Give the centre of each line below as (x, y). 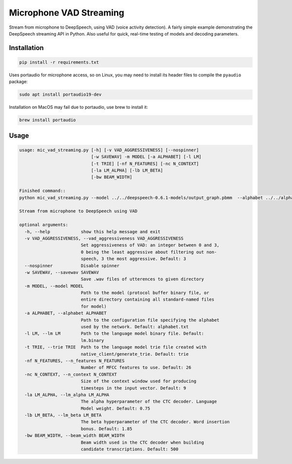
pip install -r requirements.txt (59, 62)
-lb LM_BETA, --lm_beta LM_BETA (63, 415)
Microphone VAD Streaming (67, 13)
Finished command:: (42, 191)
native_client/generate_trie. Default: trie (135, 354)
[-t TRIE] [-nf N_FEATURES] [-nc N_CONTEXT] (145, 163)
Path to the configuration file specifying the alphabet (150, 320)
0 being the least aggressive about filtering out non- (149, 252)
